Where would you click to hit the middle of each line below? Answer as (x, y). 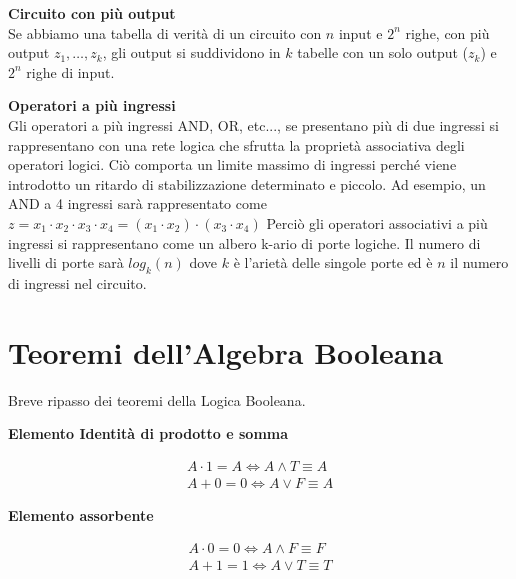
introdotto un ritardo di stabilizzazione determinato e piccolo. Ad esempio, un (247, 183)
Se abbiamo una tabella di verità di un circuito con (165, 32)
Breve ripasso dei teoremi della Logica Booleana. (157, 399)
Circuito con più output (92, 13)
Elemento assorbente (81, 514)
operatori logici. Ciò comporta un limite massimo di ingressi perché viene (232, 164)
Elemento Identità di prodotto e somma (148, 433)
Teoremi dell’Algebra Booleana (226, 351)
